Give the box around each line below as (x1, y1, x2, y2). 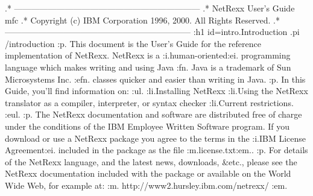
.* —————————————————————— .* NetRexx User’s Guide (5, 2, 295, 14)
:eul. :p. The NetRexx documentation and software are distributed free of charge (5, 108, 302, 121)
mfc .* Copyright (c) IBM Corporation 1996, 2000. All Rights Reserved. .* (5, 13, 280, 26)
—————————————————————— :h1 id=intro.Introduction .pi (5, 25, 300, 38)
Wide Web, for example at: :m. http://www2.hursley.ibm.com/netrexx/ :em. (5, 179, 288, 191)
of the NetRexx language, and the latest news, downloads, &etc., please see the (5, 155, 297, 168)
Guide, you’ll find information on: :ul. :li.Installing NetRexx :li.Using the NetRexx (5, 84, 308, 97)
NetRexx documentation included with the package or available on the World (5, 167, 291, 180)
